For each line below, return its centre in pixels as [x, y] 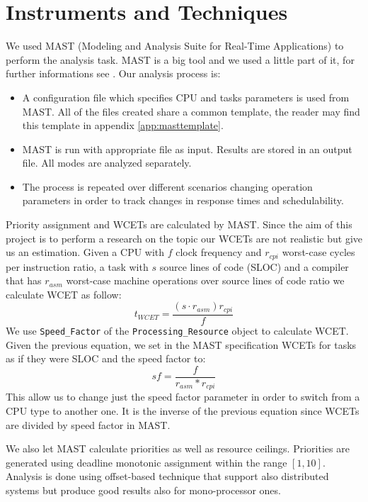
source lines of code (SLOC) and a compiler [254, 266]
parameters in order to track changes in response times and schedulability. [183, 200]
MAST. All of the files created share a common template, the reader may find [191, 111]
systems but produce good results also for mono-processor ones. [143, 490]
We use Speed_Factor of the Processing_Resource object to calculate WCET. [177, 330]
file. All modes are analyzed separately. [107, 163]
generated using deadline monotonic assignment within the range [146, 462]
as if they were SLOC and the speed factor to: [106, 358]
